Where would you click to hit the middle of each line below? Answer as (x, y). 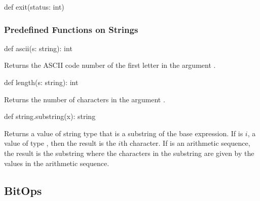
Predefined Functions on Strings (71, 29)
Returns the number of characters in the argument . (85, 99)
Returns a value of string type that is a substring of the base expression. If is (124, 133)
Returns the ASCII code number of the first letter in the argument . (110, 65)
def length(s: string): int (41, 82)
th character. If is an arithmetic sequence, (185, 143)
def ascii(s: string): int (38, 48)
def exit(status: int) (34, 7)
